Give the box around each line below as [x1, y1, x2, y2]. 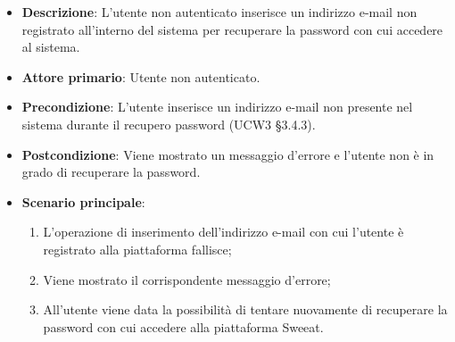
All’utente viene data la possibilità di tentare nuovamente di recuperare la [43, 300, 448, 319]
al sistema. [21, 38, 80, 56]
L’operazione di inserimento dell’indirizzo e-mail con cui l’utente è [43, 222, 404, 241]
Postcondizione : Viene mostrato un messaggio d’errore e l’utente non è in [21, 145, 434, 163]
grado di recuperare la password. [21, 163, 201, 181]
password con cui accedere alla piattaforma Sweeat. [43, 317, 324, 336]
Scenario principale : [21, 192, 145, 211]
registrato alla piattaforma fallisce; [43, 239, 232, 258]
